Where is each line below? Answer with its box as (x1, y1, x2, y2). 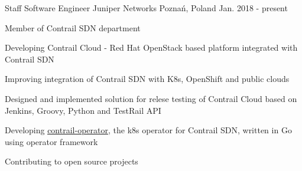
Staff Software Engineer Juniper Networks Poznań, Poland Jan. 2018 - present (5, 2, 288, 14)
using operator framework (5, 135, 98, 147)
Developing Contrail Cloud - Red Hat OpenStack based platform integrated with (5, 41, 298, 54)
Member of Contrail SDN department (5, 21, 141, 34)
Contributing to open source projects (5, 155, 138, 167)
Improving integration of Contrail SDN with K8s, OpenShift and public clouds (5, 73, 290, 85)
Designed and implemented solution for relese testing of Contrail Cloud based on (5, 92, 297, 104)
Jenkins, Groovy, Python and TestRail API (5, 104, 161, 116)
